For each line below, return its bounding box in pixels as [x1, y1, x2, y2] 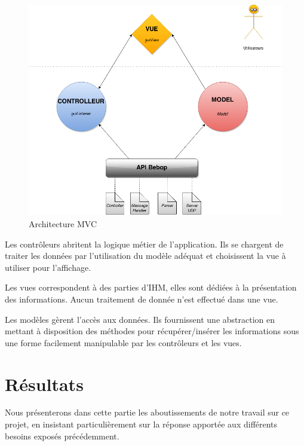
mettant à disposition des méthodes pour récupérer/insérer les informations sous [5, 325, 299, 337]
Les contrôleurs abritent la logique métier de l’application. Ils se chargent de [5, 237, 284, 250]
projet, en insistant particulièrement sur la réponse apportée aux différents [5, 418, 278, 430]
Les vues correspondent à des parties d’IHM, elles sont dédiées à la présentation [5, 281, 297, 294]
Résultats [5, 371, 84, 396]
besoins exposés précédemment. [5, 429, 119, 442]
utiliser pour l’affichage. [5, 261, 91, 273]
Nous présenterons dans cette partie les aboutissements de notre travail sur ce [5, 406, 290, 418]
